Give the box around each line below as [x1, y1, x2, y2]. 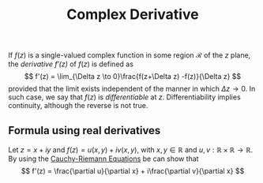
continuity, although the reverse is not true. [8, 101, 148, 110]
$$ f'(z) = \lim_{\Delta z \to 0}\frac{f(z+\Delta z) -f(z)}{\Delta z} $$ [24, 72, 242, 81]
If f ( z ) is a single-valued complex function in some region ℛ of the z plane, [8, 50, 251, 60]
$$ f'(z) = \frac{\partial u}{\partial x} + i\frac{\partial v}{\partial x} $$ [21, 166, 245, 175]
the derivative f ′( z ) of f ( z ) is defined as [8, 59, 134, 69]
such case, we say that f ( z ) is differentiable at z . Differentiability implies [8, 92, 241, 102]
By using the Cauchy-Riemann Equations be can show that [8, 154, 199, 163]
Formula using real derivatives [8, 124, 161, 137]
